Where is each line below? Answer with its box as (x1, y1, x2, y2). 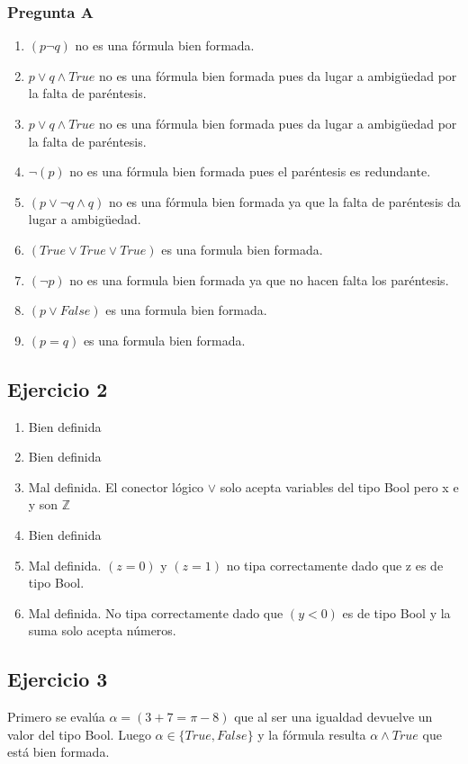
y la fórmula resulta (257, 724, 366, 743)
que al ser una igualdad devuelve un (234, 707, 433, 726)
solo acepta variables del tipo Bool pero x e (220, 477, 459, 496)
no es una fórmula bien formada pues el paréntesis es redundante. (69, 162, 431, 181)
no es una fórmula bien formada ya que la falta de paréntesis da (108, 192, 461, 211)
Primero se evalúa (7, 707, 105, 726)
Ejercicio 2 (7, 374, 108, 402)
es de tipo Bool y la (342, 603, 451, 622)
